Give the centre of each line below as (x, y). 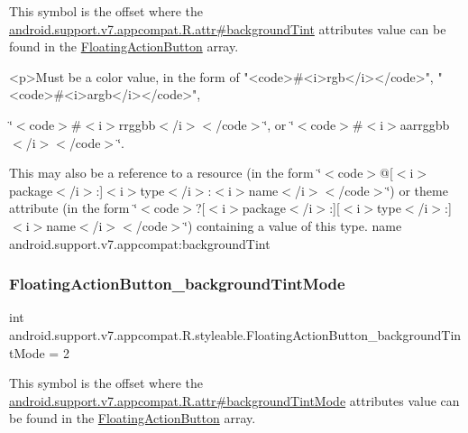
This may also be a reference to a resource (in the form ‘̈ (165, 173)
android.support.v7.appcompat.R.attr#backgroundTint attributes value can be (228, 28)
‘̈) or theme (417, 190)
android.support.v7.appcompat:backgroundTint (140, 243)
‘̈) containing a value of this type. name (293, 225)
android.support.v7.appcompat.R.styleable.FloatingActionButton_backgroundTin (235, 334)
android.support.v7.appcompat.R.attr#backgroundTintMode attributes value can (234, 400)
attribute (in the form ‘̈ (73, 208)
